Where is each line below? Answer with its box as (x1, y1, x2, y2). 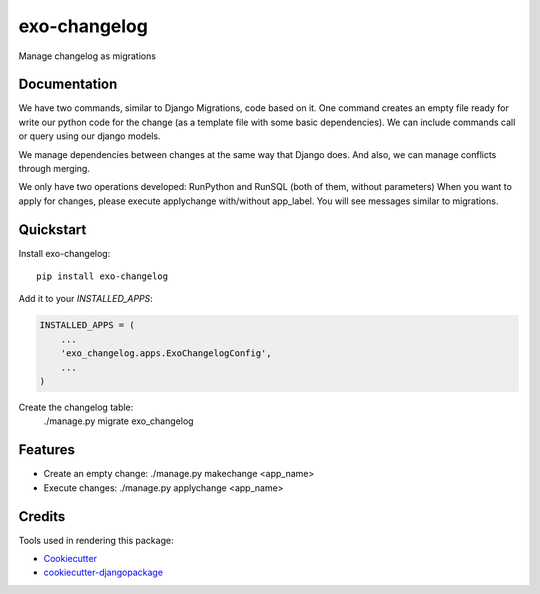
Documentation (18, 76, 118, 93)
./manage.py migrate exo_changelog (43, 415, 194, 427)
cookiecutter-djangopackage (43, 566, 164, 579)
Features (18, 441, 75, 459)
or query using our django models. (18, 130, 161, 142)
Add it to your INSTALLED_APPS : (18, 293, 154, 305)
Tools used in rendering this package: (18, 534, 174, 546)
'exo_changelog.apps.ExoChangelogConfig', (60, 348, 272, 359)
